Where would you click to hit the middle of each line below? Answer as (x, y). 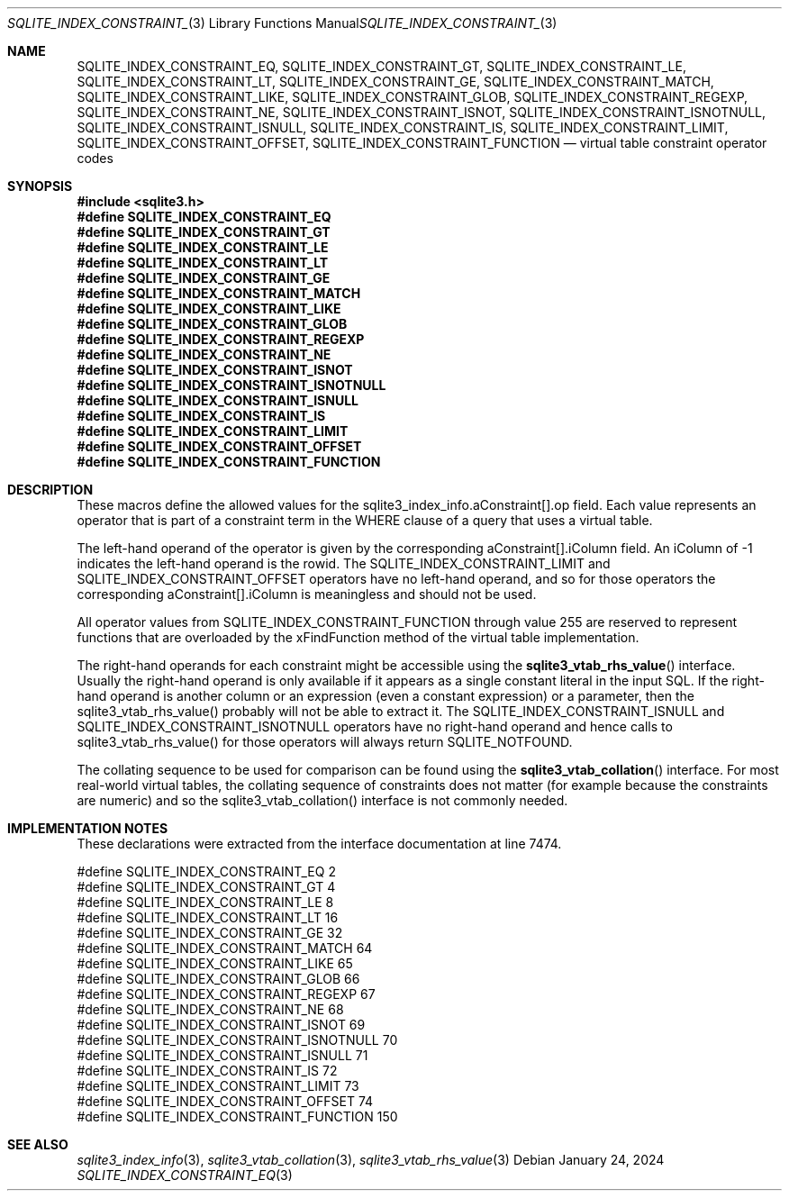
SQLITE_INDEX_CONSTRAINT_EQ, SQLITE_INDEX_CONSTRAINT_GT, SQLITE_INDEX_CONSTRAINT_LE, (381, 66)
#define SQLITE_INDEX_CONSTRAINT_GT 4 (206, 887)
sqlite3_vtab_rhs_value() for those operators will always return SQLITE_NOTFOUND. (325, 742)
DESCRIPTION (50, 490)
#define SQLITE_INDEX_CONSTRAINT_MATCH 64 (225, 948)
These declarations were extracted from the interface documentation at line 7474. (319, 844)
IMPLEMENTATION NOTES (88, 828)
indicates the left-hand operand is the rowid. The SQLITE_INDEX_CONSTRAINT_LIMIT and (344, 563)
